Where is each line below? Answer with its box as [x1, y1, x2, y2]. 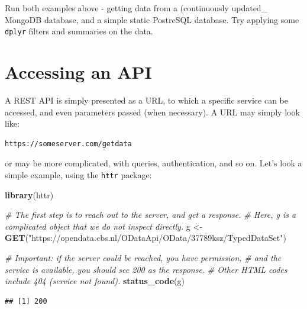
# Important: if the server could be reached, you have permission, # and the [5, 251, 282, 263]
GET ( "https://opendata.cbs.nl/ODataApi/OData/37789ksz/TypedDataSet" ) [5, 231, 286, 244]
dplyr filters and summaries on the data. [5, 25, 153, 37]
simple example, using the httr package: [5, 168, 152, 181]
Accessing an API [5, 60, 152, 84]
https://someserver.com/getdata [5, 139, 132, 148]
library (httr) [5, 188, 54, 201]
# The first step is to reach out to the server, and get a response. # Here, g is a [5, 208, 296, 221]
